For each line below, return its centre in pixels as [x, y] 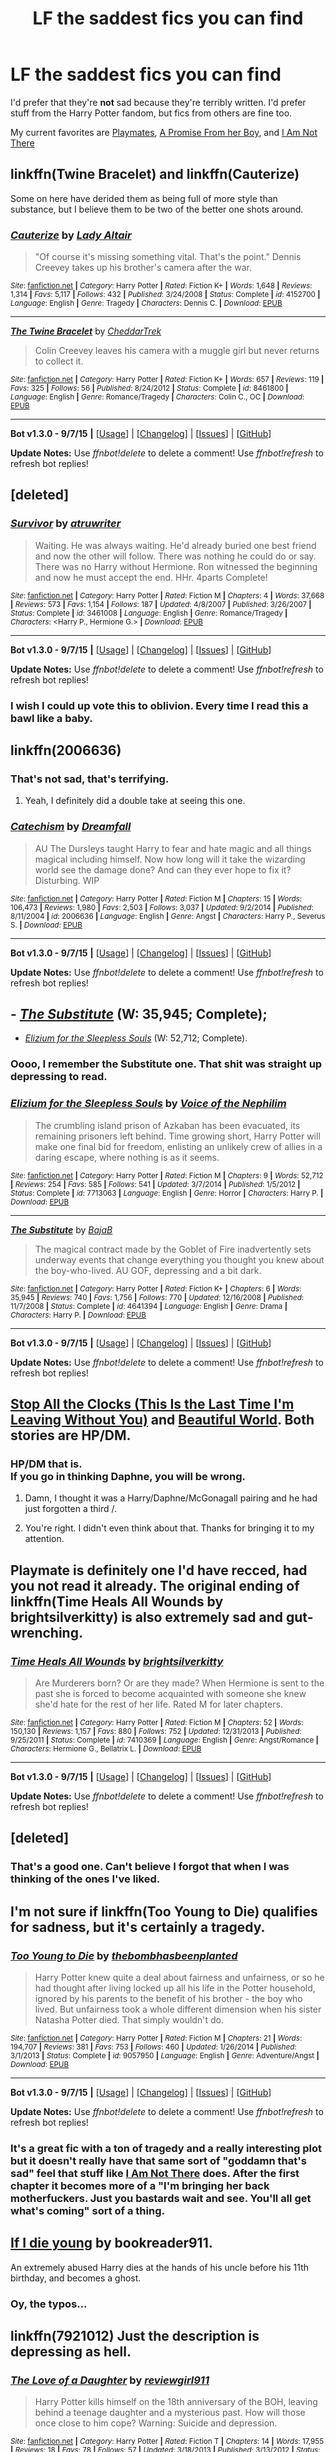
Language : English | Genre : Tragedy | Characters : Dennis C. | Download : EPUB [146, 303]
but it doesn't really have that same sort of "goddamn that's [158, 2160]
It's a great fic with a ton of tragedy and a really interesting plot [166, 2148]
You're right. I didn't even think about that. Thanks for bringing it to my [169, 1528]
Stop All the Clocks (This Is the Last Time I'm [152, 1404]
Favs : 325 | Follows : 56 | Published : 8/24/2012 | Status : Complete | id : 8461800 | [149, 388]
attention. [44, 1539]
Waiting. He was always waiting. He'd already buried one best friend [175, 545]
